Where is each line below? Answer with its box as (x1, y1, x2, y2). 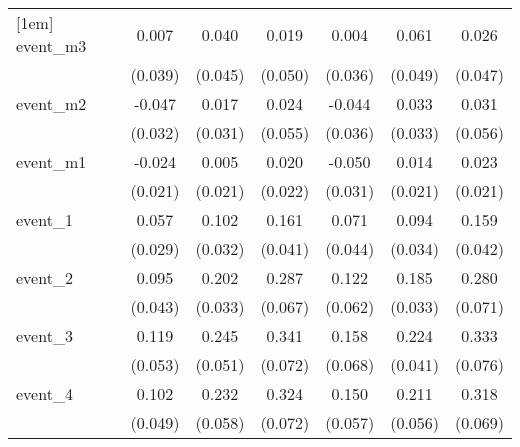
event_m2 (16, 92, 87, 115)
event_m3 (16, 34, 87, 57)
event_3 (16, 324, 73, 347)
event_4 (16, 382, 73, 405)
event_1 (16, 208, 73, 231)
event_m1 (16, 150, 87, 173)
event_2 (16, 266, 73, 289)
